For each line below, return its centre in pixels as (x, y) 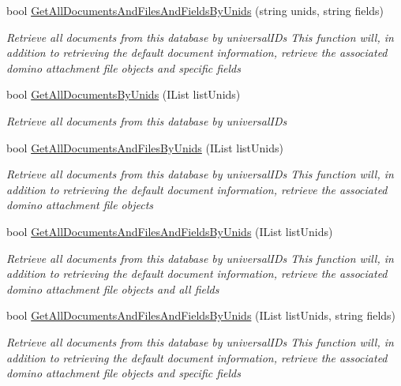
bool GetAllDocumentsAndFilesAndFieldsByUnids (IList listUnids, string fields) (201, 315)
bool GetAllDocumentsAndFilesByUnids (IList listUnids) (145, 147)
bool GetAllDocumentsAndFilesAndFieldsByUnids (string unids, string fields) (195, 10)
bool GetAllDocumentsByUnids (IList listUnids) (124, 94)
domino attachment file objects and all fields (113, 289)
